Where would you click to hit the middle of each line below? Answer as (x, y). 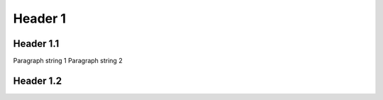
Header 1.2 (38, 80)
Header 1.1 (36, 44)
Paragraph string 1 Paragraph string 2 (68, 61)
